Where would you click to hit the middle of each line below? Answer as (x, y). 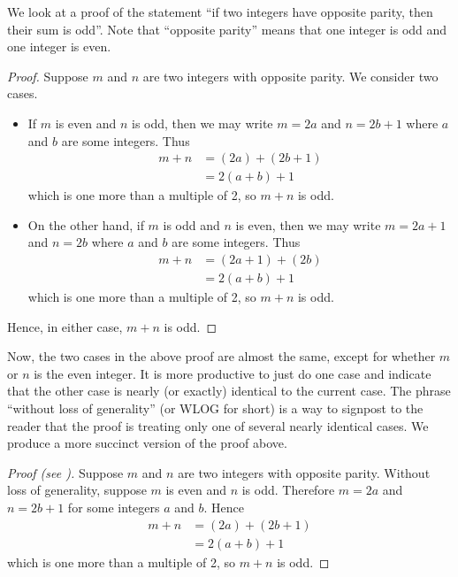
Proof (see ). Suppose (65, 472)
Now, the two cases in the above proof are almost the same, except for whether (221, 356)
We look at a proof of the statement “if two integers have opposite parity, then (220, 12)
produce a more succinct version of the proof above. (147, 443)
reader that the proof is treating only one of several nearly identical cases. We (218, 425)
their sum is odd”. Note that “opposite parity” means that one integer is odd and (227, 29)
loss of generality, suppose (77, 490)
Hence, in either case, (65, 326)
